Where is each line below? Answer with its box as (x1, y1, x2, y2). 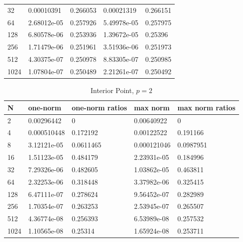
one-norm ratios (71, 102, 127, 112)
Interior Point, (90, 85, 134, 96)
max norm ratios (177, 102, 236, 112)
